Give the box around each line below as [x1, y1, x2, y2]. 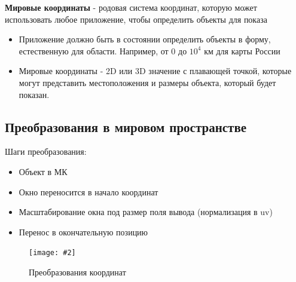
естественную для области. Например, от [19, 44, 169, 57]
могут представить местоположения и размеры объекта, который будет [19, 76, 276, 88]
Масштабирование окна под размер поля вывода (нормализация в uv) [19, 206, 273, 218]
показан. [19, 88, 50, 100]
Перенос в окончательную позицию [19, 225, 148, 238]
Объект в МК [19, 165, 68, 177]
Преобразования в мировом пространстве [5, 117, 247, 136]
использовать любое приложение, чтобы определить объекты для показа [5, 13, 267, 25]
